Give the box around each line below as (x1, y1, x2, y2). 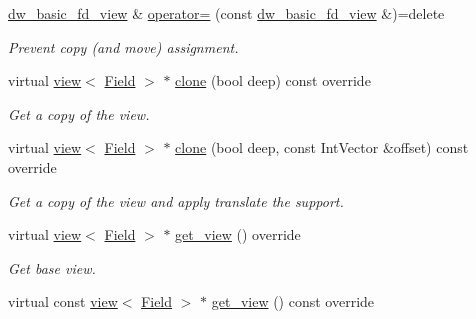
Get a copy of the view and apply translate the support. (8, 190, 344, 211)
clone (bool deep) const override (175, 70, 371, 91)
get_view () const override (211, 291, 375, 312)
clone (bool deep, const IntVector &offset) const (175, 137, 469, 158)
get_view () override (175, 224, 301, 245)
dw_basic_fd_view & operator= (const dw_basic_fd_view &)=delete (8, 3, 445, 23)
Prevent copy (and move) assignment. (8, 36, 239, 57)
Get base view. (8, 257, 96, 278)
